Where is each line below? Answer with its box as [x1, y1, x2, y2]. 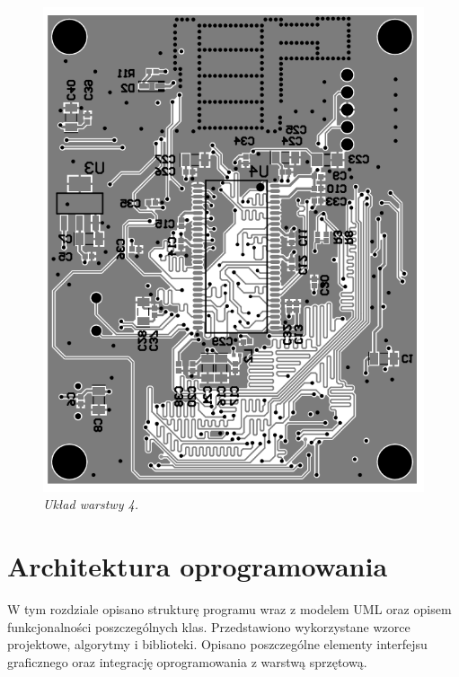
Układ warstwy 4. [43, 495, 138, 514]
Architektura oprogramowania [7, 548, 388, 585]
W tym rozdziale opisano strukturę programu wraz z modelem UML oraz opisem [7, 600, 452, 618]
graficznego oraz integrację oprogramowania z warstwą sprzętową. [7, 652, 367, 671]
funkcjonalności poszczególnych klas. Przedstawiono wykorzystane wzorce [7, 617, 410, 636]
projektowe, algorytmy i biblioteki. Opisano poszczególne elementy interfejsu [7, 635, 428, 654]
